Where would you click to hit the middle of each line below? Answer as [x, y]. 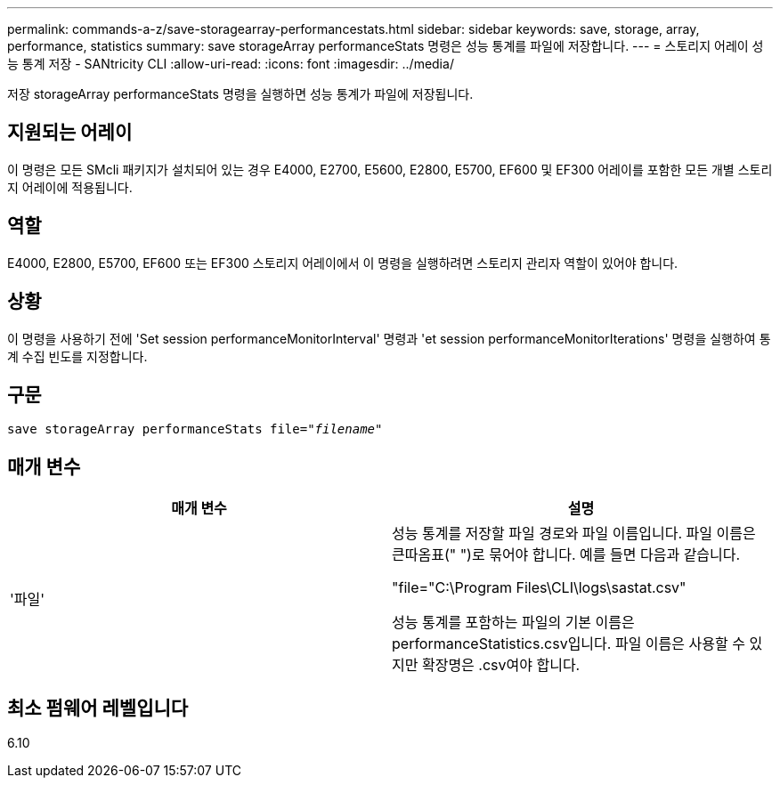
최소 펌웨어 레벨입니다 [98, 708]
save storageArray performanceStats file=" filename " [195, 429]
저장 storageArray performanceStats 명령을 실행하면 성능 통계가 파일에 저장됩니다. [240, 94]
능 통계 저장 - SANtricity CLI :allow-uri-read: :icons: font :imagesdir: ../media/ [231, 64]
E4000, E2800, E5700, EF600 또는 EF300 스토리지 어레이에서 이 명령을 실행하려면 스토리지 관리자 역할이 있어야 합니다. [343, 263]
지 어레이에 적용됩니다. [70, 187]
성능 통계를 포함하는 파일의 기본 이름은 [513, 623]
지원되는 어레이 [70, 133]
